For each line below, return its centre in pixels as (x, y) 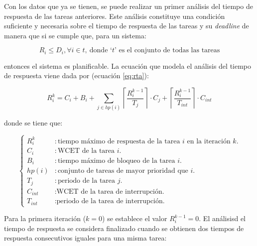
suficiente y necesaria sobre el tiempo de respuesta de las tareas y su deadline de (127, 26)
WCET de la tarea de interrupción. (110, 191)
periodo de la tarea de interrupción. (111, 201)
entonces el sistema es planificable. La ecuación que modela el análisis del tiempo (128, 65)
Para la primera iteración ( (45, 218)
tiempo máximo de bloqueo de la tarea (116, 161)
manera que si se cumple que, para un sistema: (75, 35)
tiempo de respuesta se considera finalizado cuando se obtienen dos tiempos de (124, 228)
